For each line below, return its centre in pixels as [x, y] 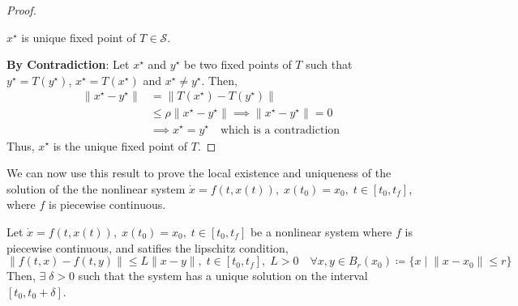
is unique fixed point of [79, 37]
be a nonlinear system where [321, 231]
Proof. [21, 10]
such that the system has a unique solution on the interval [223, 276]
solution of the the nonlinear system [96, 188]
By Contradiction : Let [68, 64]
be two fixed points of [238, 64]
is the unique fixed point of [120, 145]
